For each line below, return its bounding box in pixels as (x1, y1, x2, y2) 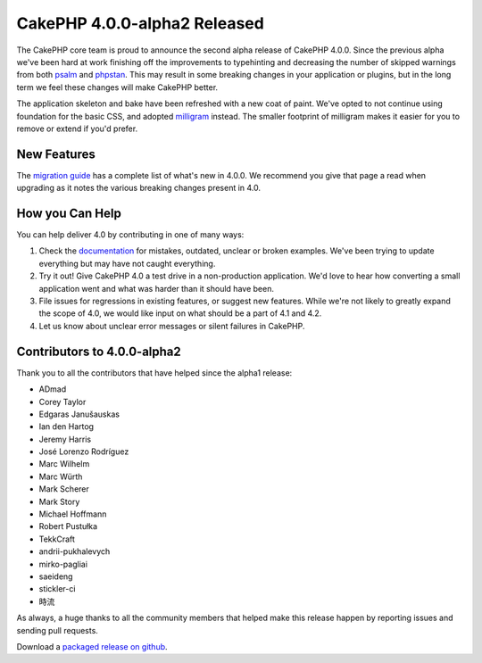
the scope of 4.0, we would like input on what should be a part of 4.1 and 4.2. (38, 308, 322, 319)
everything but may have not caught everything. (38, 258, 216, 269)
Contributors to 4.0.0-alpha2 (16, 344, 182, 359)
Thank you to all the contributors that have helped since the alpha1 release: (16, 367, 293, 378)
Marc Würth (38, 471, 83, 482)
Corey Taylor (38, 396, 87, 407)
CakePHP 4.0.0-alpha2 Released (16, 13, 265, 33)
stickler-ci (38, 584, 76, 594)
